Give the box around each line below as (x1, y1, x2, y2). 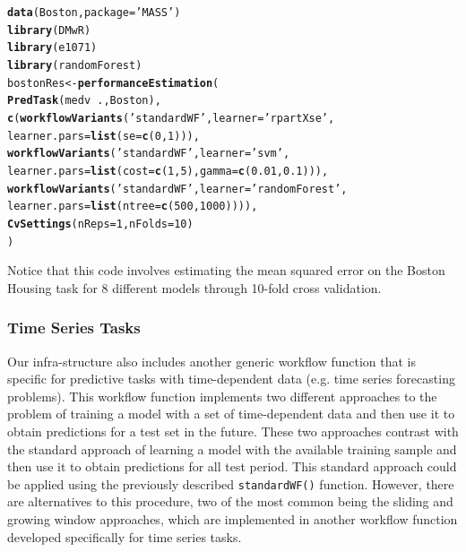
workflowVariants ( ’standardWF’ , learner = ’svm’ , (7, 147, 290, 160)
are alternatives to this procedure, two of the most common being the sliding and (7, 492, 453, 511)
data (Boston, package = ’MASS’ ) (7, 6, 181, 19)
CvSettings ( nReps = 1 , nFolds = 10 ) (7, 217, 194, 230)
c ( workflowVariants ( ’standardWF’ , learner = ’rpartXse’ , (7, 111, 335, 125)
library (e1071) (7, 41, 98, 55)
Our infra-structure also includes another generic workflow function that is (7, 351, 417, 370)
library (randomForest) (7, 58, 142, 72)
